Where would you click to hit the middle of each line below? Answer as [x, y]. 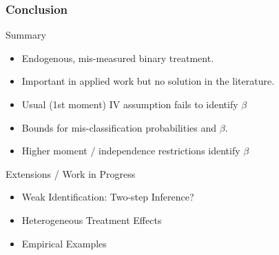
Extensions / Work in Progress [71, 173]
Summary [26, 35]
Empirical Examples [64, 243]
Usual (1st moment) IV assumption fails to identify [130, 104]
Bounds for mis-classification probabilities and [119, 127]
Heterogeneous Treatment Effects [92, 220]
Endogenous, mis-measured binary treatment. [118, 58]
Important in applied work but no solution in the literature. [148, 81]
